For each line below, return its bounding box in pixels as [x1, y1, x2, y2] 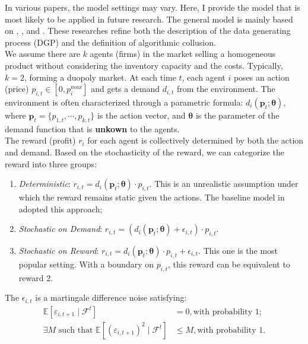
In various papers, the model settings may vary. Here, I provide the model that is [5, 1, 300, 13]
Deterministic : [18, 177, 71, 190]
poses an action [233, 71, 290, 83]
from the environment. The [176, 82, 275, 95]
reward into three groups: [5, 157, 97, 170]
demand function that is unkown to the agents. [5, 122, 180, 135]
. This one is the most [198, 244, 278, 256]
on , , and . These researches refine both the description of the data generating [5, 24, 291, 37]
